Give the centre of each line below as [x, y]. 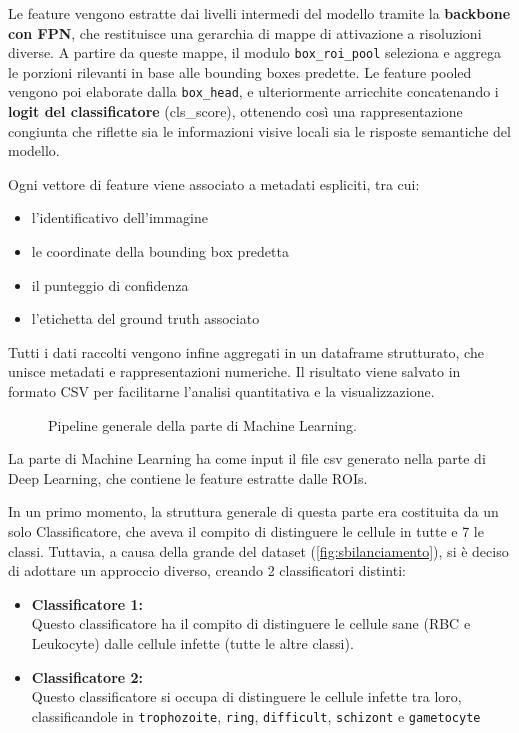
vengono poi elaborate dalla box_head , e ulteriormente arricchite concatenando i [253, 91]
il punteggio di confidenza [110, 284]
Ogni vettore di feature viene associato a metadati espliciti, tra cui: [214, 183]
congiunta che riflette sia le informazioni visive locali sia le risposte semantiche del [259, 130]
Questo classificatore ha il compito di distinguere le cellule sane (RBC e [251, 623]
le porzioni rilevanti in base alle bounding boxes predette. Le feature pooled [240, 71]
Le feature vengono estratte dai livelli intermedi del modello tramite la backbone [259, 13]
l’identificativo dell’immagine [119, 217]
